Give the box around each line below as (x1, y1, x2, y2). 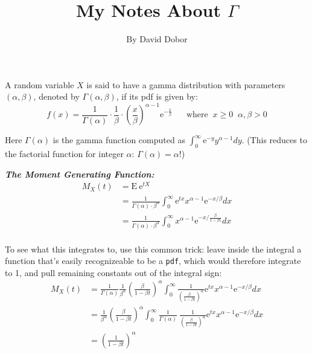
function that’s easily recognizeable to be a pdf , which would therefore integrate (5, 254, 301, 267)
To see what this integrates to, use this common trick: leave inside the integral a (5, 242, 302, 255)
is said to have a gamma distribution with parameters (86, 78, 285, 91)
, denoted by (33, 90, 80, 103)
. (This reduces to (241, 134, 307, 146)
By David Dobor (126, 33, 188, 45)
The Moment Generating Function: (5, 167, 154, 180)
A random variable (5, 78, 74, 91)
